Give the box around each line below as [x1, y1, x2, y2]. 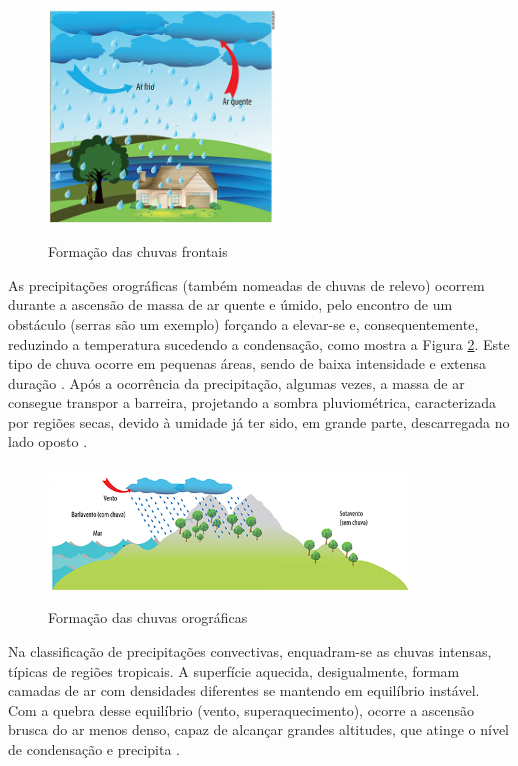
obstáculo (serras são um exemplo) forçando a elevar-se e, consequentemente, [8, 313, 479, 334]
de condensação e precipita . [8, 738, 181, 759]
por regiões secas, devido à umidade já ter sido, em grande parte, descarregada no [8, 411, 510, 432]
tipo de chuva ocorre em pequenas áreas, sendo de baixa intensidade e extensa [8, 353, 487, 374]
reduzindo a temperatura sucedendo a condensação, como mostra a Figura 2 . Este [8, 333, 510, 354]
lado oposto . [8, 431, 88, 452]
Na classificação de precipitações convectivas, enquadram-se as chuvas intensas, [8, 641, 492, 661]
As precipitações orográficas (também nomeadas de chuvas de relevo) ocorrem [8, 274, 485, 295]
